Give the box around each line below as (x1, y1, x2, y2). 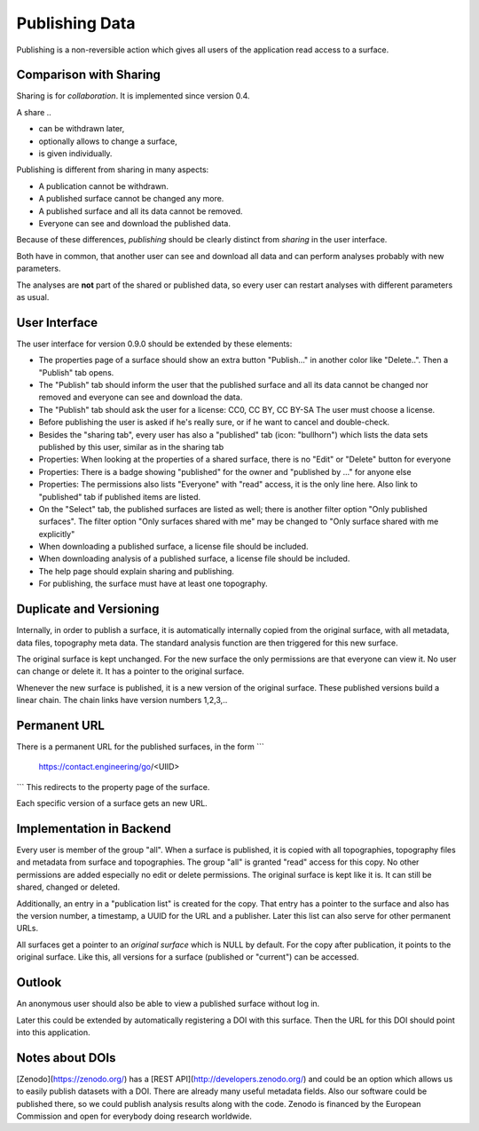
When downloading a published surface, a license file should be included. (38, 542, 310, 552)
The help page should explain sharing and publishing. (38, 565, 235, 576)
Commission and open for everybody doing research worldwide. (16, 1111, 252, 1121)
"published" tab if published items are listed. (38, 491, 201, 502)
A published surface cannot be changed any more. (38, 194, 224, 204)
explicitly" (38, 528, 75, 539)
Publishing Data (16, 13, 136, 33)
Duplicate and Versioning (16, 602, 160, 617)
